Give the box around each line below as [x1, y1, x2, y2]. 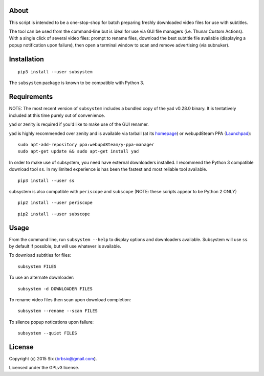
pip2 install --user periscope [18, 200, 93, 205]
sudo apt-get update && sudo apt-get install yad [18, 149, 139, 154]
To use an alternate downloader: [9, 274, 74, 281]
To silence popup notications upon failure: [9, 319, 94, 325]
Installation [9, 55, 44, 63]
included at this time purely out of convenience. [9, 112, 105, 118]
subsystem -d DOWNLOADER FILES [18, 286, 93, 291]
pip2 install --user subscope [18, 211, 90, 217]
